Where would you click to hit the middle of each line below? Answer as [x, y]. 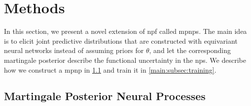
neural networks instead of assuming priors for [74, 50]
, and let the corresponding [190, 50]
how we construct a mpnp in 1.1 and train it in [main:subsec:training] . [110, 69]
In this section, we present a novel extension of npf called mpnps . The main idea [125, 31]
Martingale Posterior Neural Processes [105, 96]
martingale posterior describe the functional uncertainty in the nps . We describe [125, 60]
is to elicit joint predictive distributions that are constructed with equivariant [121, 40]
